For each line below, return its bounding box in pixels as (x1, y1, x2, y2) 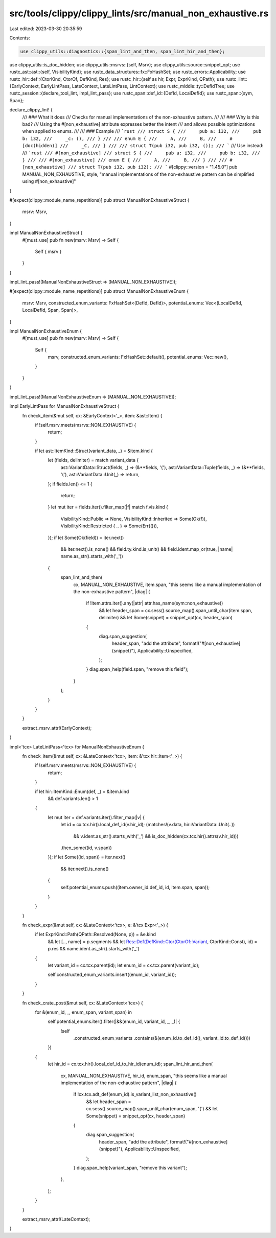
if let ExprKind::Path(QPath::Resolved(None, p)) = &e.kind (35, 931, 156, 938)
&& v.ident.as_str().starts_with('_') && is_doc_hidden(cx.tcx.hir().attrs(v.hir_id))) (73, 833, 239, 839)
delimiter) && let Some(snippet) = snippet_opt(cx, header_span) (99, 615, 233, 621)
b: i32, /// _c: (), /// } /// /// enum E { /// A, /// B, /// (22, 135, 217, 142)
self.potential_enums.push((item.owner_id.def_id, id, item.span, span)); (60, 884, 210, 891)
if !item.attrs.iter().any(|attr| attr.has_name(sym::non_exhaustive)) (86, 600, 223, 606)
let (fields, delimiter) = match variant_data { (48, 457, 139, 463)
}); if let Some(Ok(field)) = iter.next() (48, 534, 124, 541)
